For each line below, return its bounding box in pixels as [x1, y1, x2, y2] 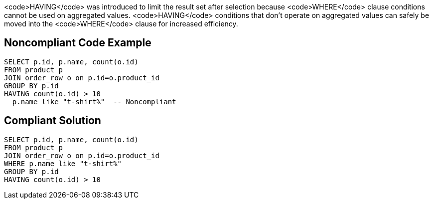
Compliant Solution [4, 114, 101, 127]
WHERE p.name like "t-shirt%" [4, 159, 122, 168]
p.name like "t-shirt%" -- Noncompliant [12, 97, 176, 106]
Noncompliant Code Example [4, 36, 151, 49]
